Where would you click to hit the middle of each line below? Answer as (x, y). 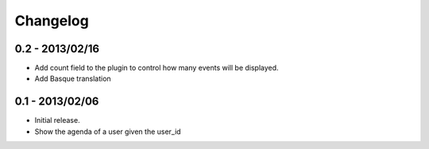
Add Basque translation (73, 78)
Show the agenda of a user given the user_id (108, 132)
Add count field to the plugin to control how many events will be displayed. (157, 68)
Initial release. (57, 120)
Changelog (52, 21)
